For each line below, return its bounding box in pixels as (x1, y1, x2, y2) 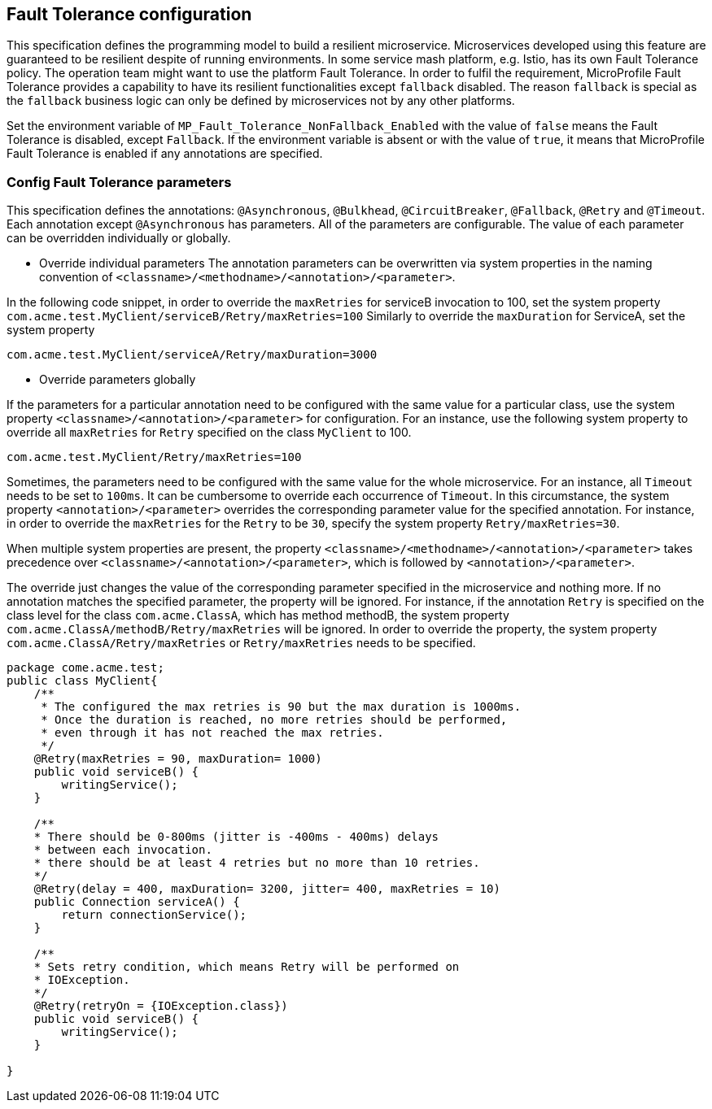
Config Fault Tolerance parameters (7, 173, 232, 190)
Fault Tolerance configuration (7, 4, 252, 24)
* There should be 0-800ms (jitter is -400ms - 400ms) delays (33, 830, 439, 844)
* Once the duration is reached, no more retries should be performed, (41, 713, 508, 727)
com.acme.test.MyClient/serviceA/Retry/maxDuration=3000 (7, 348, 378, 362)
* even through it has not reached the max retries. (41, 726, 384, 740)
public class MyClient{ (7, 674, 158, 688)
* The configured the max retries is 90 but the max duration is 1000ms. (41, 700, 522, 714)
